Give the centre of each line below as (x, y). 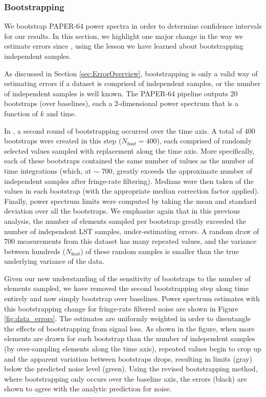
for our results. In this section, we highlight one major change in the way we (124, 36)
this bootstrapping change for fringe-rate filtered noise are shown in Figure (121, 308)
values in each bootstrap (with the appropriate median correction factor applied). (132, 191)
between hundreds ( (35, 251)
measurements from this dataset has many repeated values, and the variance (137, 241)
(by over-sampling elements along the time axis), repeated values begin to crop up (133, 349)
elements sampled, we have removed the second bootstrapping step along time (126, 288)
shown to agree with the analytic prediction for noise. (88, 389)
